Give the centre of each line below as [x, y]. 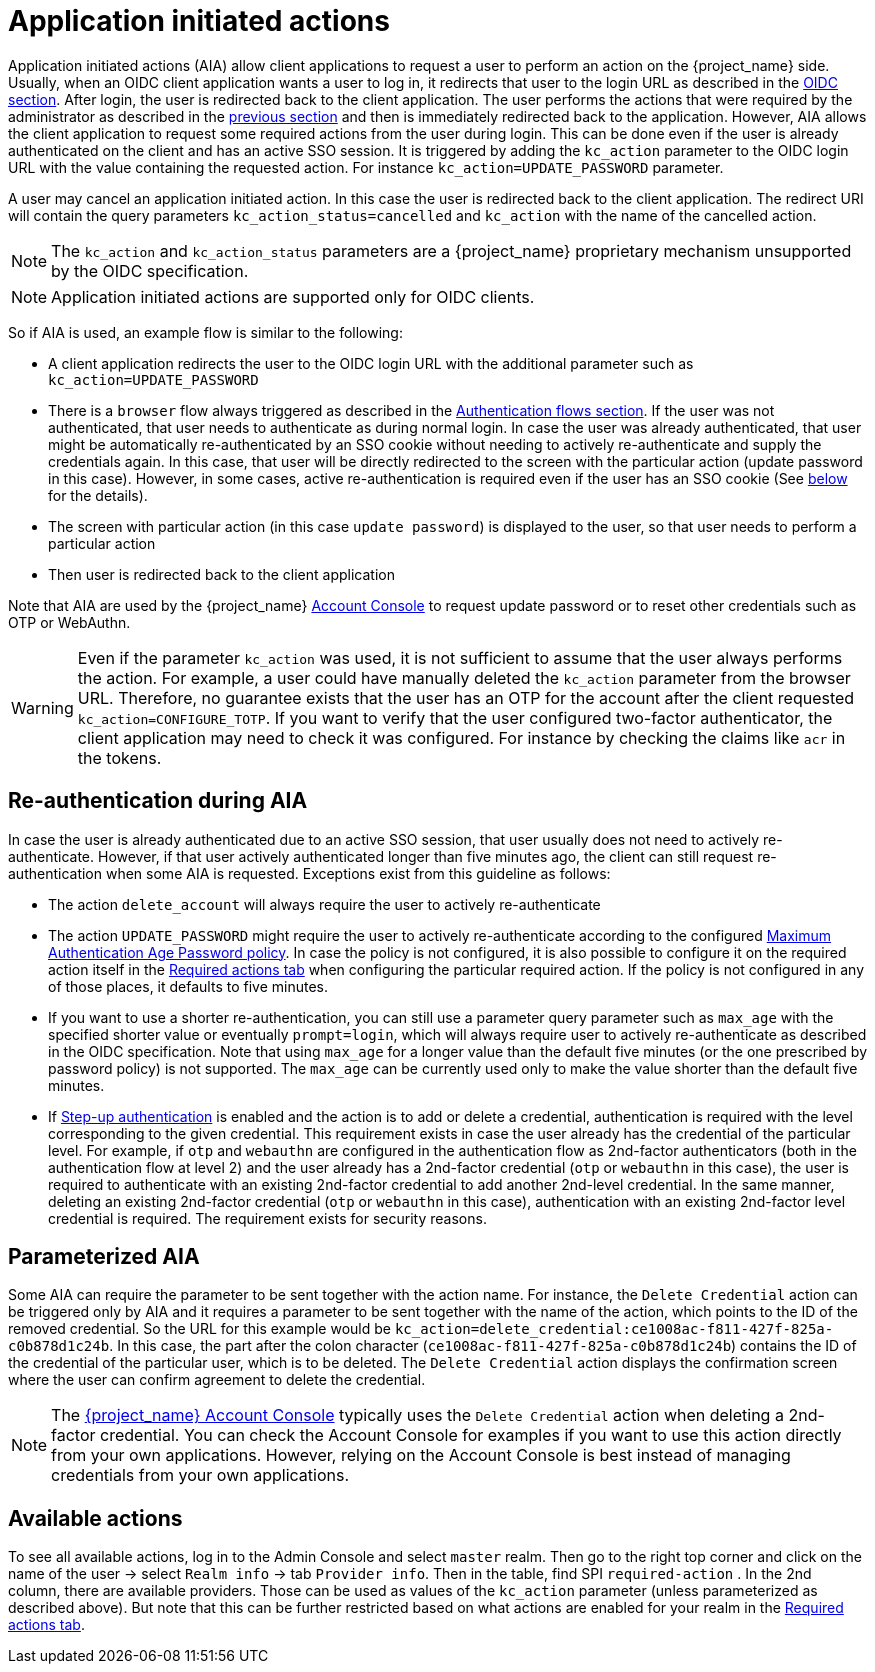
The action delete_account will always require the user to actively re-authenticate [324, 904]
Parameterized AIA [104, 1257]
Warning [42, 707]
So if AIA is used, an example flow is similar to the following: [205, 332]
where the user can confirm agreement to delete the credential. [217, 1380]
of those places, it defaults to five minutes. [188, 986]
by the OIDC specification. [150, 270]
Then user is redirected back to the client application [221, 574]
